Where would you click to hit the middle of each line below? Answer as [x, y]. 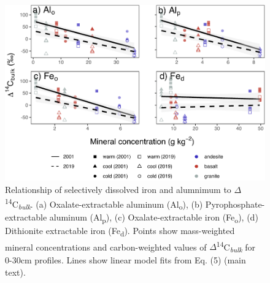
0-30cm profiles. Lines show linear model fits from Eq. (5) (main [125, 260]
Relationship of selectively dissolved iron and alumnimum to [118, 189]
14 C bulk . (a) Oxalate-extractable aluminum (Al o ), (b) [104, 204]
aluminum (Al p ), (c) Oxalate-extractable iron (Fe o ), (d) [154, 218]
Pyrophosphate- [235, 204]
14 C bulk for [236, 247]
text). [15, 272]
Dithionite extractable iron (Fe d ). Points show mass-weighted [120, 232]
